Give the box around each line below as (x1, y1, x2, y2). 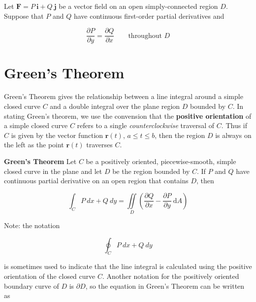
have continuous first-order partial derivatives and (73, 10, 224, 21)
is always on (215, 130, 252, 140)
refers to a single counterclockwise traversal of (77, 120, 215, 131)
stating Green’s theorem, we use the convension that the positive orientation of (4, 110, 252, 121)
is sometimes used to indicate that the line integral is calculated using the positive (4, 261, 252, 271)
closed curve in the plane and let (4, 166, 102, 176)
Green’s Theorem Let (4, 156, 77, 166)
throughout (128, 32, 162, 39)
